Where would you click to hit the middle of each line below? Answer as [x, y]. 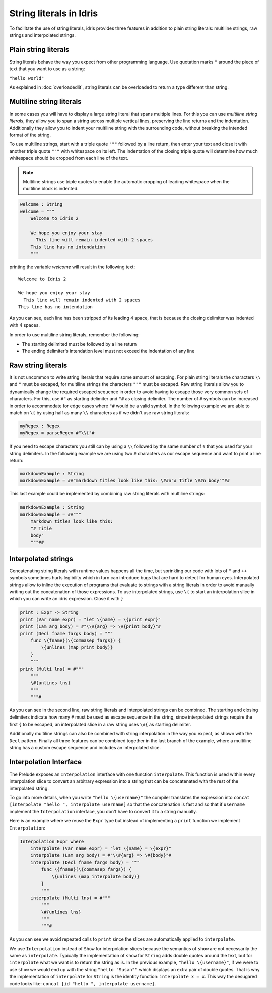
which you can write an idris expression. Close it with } [66, 599]
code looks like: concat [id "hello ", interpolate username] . [83, 983]
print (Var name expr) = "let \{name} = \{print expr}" [90, 619]
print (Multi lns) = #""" [52, 669]
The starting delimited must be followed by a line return [79, 344]
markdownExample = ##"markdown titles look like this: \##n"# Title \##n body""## [125, 481]
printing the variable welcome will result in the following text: [72, 267]
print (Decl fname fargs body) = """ [66, 633]
